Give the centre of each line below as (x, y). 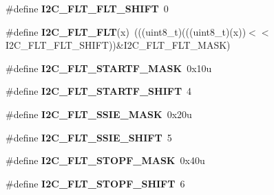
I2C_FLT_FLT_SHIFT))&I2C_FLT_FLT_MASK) (118, 45)
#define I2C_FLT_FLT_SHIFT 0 (87, 8)
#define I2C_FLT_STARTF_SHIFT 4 (99, 91)
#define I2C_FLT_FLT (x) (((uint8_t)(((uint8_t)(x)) (126, 31)
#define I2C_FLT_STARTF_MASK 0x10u (109, 68)
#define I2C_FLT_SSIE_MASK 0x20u (99, 114)
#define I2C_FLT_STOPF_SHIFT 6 (95, 183)
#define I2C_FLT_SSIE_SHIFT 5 (89, 137)
